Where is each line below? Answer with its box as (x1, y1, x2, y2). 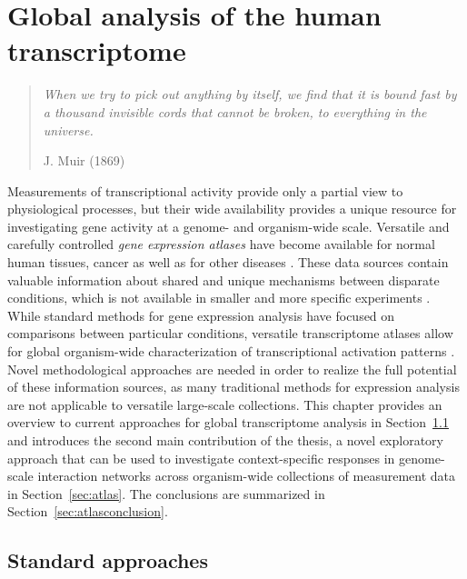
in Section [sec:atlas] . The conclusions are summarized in (7, 484, 325, 503)
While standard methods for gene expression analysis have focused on (7, 305, 395, 324)
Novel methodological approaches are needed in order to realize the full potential (7, 359, 457, 378)
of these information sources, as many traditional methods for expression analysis (7, 377, 460, 396)
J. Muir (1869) (43, 151, 125, 170)
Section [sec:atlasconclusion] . (7, 502, 168, 521)
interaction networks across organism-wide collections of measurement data (37, 466, 455, 485)
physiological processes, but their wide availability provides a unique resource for (7, 199, 457, 218)
